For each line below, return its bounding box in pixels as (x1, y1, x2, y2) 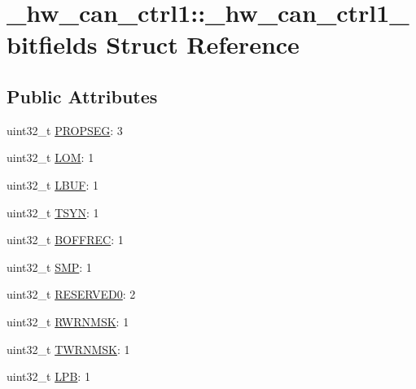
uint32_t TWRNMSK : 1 (7, 340, 130, 357)
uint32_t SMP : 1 (7, 258, 92, 275)
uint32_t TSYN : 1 (7, 203, 99, 221)
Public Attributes (7, 83, 158, 108)
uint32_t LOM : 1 (7, 149, 94, 166)
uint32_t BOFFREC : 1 (7, 231, 124, 248)
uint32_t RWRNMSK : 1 (7, 313, 129, 330)
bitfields (7, 28, 98, 61)
